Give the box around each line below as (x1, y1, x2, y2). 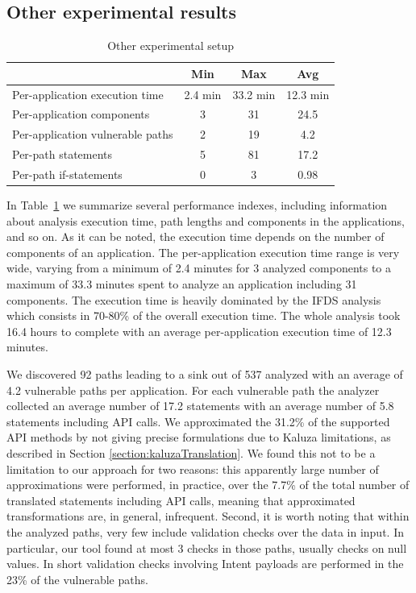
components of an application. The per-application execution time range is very (6, 243, 400, 260)
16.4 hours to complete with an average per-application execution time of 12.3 (6, 322, 392, 339)
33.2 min (232, 85, 276, 102)
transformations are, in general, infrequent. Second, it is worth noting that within (6, 508, 410, 525)
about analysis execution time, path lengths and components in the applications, (6, 212, 405, 229)
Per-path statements (12, 146, 113, 163)
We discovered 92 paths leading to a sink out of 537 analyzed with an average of (6, 366, 403, 383)
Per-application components (12, 106, 150, 122)
